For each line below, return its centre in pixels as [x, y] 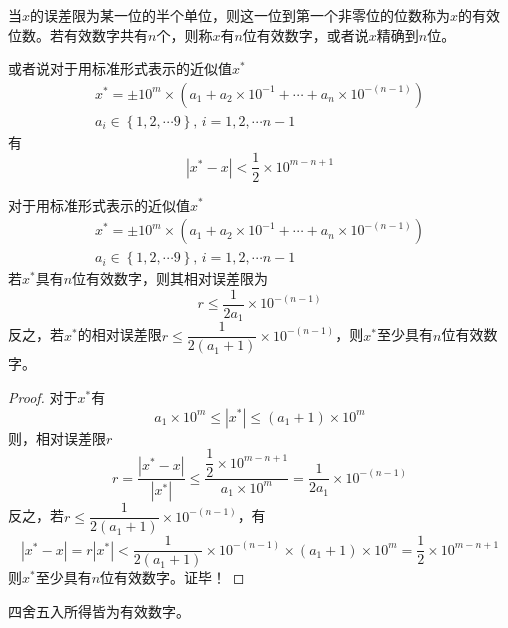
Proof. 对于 [43, 396]
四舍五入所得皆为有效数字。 [99, 610]
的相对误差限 [119, 334]
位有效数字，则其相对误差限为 [170, 278]
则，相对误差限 [57, 437]
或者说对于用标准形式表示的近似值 [120, 68]
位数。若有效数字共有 [78, 34]
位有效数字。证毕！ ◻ [172, 577]
